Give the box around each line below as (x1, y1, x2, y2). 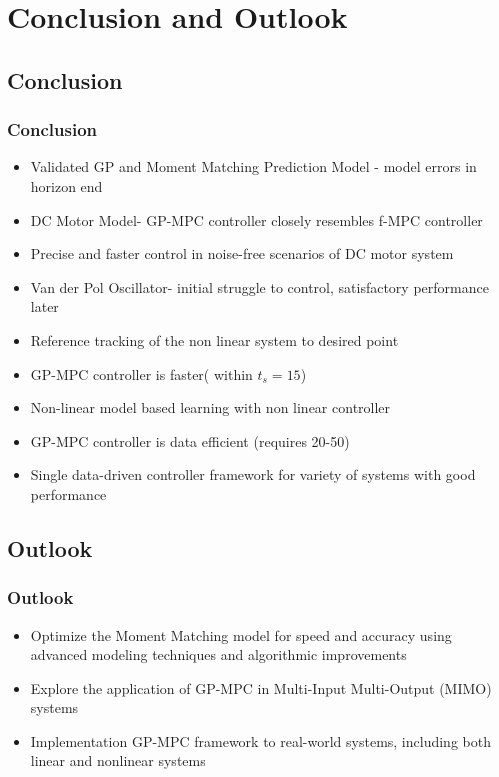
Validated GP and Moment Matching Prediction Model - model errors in (30, 156, 477, 177)
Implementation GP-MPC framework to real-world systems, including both (30, 730, 491, 751)
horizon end (30, 175, 103, 196)
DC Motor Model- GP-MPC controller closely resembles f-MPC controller (30, 209, 483, 230)
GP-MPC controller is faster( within (30, 363, 253, 384)
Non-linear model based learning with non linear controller (30, 397, 391, 418)
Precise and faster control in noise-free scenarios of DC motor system (30, 243, 454, 264)
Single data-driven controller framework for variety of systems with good (30, 464, 476, 485)
